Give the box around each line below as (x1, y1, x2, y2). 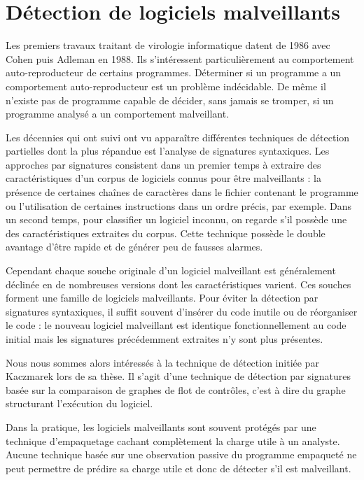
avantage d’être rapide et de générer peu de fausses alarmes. (6, 239, 263, 254)
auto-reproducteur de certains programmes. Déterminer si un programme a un (6, 65, 342, 80)
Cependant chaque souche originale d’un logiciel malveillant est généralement (6, 263, 336, 278)
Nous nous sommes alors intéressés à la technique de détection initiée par (6, 355, 319, 369)
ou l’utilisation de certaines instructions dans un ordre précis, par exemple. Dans (6, 198, 352, 213)
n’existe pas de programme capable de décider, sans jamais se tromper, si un (6, 92, 334, 107)
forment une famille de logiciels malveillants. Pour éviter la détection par (6, 290, 318, 305)
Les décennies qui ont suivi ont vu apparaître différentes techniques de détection (6, 129, 350, 144)
